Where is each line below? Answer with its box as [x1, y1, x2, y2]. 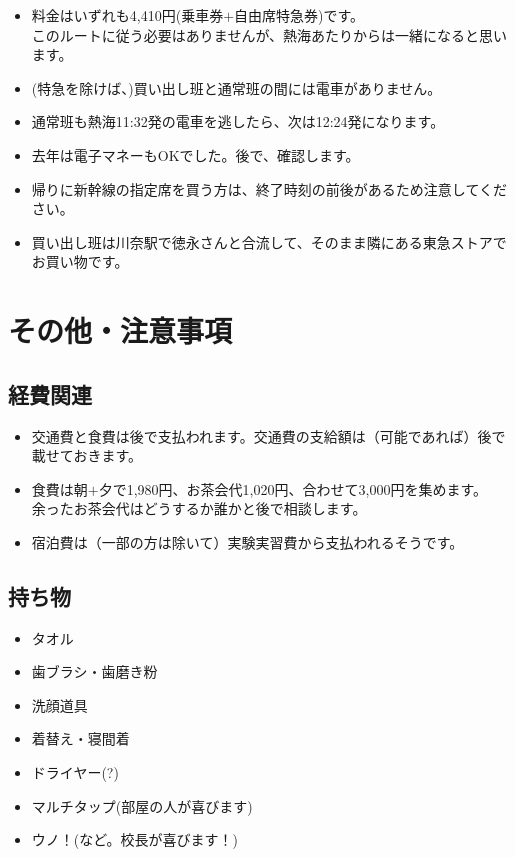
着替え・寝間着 [31, 728, 130, 749]
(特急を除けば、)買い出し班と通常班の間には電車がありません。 [31, 77, 442, 98]
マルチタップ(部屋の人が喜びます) [31, 795, 253, 816]
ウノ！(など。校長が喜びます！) [31, 829, 238, 850]
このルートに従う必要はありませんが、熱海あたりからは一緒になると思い [31, 24, 508, 45]
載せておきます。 [31, 445, 142, 466]
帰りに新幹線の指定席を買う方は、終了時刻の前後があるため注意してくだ [31, 178, 507, 199]
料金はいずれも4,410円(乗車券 [31, 5, 224, 25]
